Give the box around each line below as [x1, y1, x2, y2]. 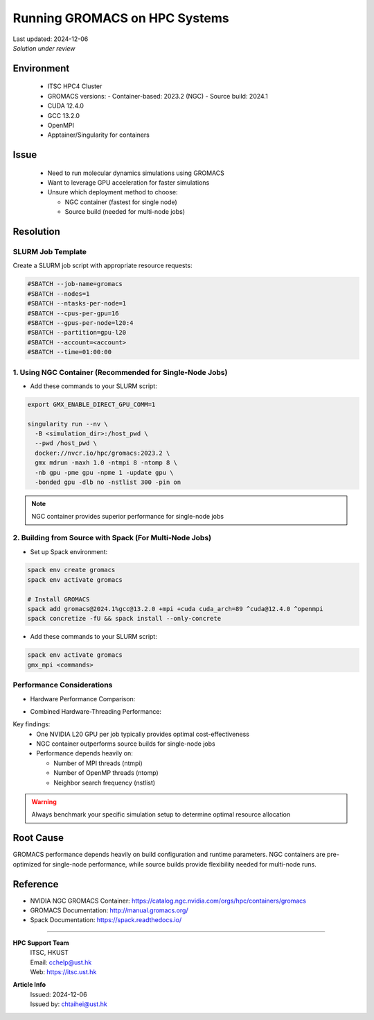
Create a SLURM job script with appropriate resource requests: [12, 261, 193, 270]
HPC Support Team [12, 938, 69, 947]
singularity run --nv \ [27, 420, 109, 428]
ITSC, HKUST [30, 948, 69, 957]
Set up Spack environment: [30, 547, 108, 555]
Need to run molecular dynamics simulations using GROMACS [47, 169, 225, 177]
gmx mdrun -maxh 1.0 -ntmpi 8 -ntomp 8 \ [35, 459, 178, 467]
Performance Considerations [12, 680, 113, 690]
